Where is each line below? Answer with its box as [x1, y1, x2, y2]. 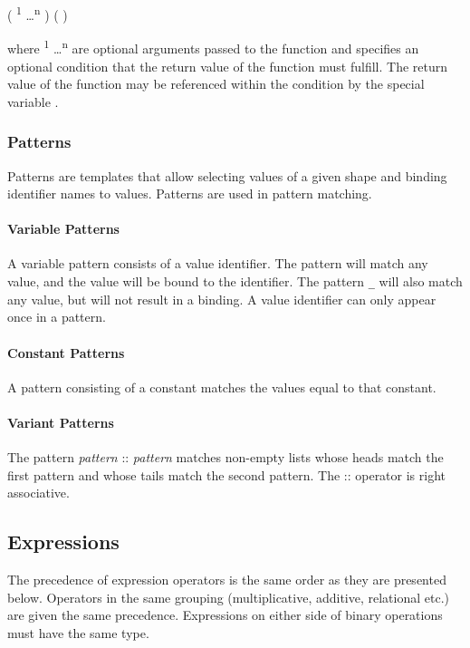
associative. [7, 483, 70, 502]
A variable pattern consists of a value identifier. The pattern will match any [7, 254, 428, 273]
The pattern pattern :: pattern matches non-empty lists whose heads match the [7, 448, 444, 467]
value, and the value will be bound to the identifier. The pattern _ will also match [7, 272, 463, 291]
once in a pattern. [7, 307, 106, 326]
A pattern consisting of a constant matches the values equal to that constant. [7, 377, 436, 396]
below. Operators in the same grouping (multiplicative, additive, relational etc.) [7, 587, 450, 606]
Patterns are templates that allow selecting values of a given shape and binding [7, 166, 447, 185]
